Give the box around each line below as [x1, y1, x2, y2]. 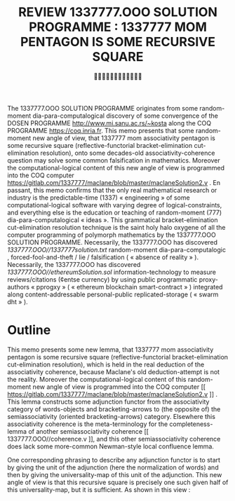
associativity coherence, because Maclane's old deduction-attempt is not [7, 367, 220, 376]
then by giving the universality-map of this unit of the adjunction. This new [7, 470, 222, 479]
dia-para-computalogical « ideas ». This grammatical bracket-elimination [7, 215, 218, 224]
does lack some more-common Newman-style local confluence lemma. [7, 442, 214, 451]
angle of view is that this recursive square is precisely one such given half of [7, 478, 229, 486]
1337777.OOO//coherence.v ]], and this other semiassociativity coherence [7, 434, 221, 443]
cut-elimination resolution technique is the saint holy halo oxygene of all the [7, 223, 226, 231]
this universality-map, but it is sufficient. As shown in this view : [7, 485, 191, 494]
